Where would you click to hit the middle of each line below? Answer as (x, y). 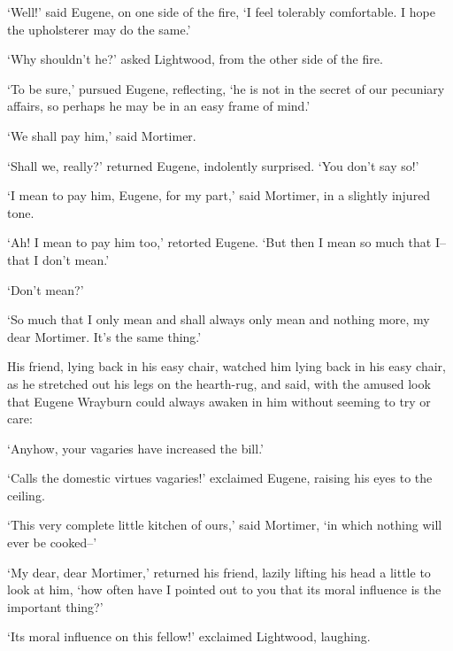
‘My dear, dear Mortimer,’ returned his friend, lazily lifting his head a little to (219, 572)
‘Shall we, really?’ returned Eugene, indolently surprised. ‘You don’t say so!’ (213, 165)
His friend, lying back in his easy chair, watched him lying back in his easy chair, (226, 366)
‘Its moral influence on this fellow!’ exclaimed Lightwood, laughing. (189, 636)
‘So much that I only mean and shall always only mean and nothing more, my (219, 319)
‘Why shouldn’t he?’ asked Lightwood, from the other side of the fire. (195, 59)
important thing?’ (55, 606)
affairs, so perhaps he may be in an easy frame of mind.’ (159, 106)
